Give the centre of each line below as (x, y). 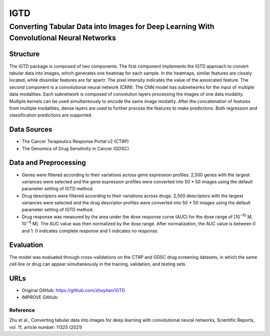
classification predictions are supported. (51, 115)
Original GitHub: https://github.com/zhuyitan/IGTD (73, 290)
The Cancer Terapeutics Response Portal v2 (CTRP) (75, 141)
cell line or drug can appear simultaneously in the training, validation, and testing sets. (98, 264)
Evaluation (26, 245)
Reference (22, 310)
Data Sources (31, 129)
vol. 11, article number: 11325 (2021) (46, 327)
